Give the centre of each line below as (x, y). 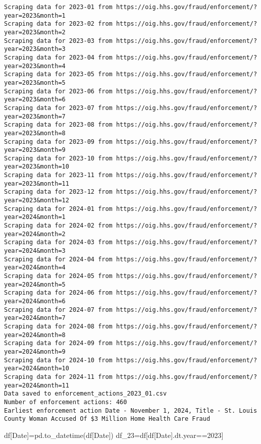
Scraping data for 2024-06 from (58, 293)
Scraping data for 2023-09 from (58, 142)
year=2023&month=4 (35, 66)
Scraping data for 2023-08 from (58, 125)
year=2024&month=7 (35, 318)
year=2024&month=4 (35, 268)
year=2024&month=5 (35, 284)
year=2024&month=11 (37, 385)
